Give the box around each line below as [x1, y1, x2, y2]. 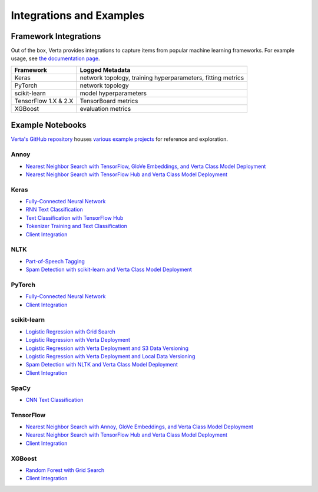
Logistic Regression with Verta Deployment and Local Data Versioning [25, 352, 196, 359]
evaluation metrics [79, 104, 131, 113]
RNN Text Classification [25, 206, 84, 213]
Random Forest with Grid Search [25, 466, 105, 474]
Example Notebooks [11, 120, 87, 130]
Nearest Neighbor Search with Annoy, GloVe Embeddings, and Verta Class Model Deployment [25, 423, 253, 430]
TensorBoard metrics [79, 97, 138, 105]
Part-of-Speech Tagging [25, 257, 85, 265]
